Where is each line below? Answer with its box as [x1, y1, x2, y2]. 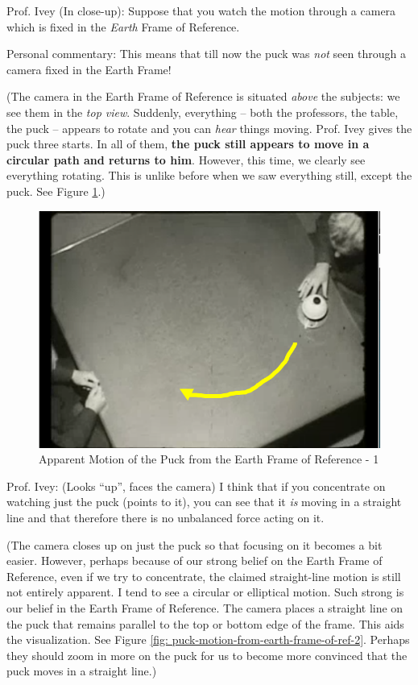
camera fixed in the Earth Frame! [6, 60, 172, 77]
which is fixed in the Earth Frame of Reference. [6, 18, 240, 35]
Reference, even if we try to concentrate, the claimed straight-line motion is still [6, 567, 401, 584]
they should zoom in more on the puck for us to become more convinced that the [6, 646, 408, 663]
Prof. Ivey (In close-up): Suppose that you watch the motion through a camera [6, 2, 396, 19]
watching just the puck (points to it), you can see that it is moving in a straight [6, 493, 402, 510]
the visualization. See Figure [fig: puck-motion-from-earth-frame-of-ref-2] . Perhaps [6, 631, 410, 648]
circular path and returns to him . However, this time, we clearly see [6, 151, 366, 168]
